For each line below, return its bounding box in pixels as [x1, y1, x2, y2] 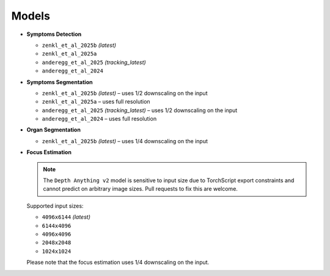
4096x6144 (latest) [42, 213, 91, 221]
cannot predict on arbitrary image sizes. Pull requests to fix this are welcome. [43, 185, 238, 193]
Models [11, 9, 50, 23]
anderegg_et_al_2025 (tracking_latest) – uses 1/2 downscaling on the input [42, 107, 238, 114]
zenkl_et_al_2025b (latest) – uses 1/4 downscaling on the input [42, 137, 208, 144]
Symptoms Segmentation [26, 78, 93, 85]
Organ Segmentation [26, 126, 81, 133]
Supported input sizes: [26, 202, 84, 210]
